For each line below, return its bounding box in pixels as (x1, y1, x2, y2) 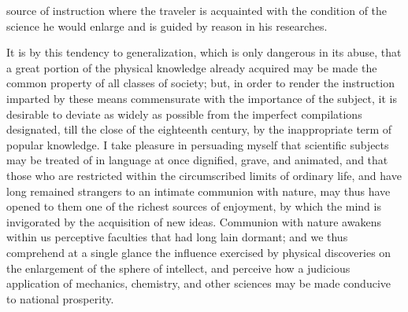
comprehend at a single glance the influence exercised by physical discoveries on (6, 244, 391, 260)
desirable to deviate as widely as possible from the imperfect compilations (6, 105, 362, 122)
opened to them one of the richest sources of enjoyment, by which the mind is (6, 198, 381, 215)
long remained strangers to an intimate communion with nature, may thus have (6, 182, 391, 199)
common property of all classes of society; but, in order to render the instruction (6, 75, 395, 91)
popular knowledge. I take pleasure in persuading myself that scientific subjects (6, 136, 389, 152)
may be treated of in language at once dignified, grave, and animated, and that (6, 152, 388, 168)
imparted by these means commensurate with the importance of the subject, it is (6, 90, 397, 106)
